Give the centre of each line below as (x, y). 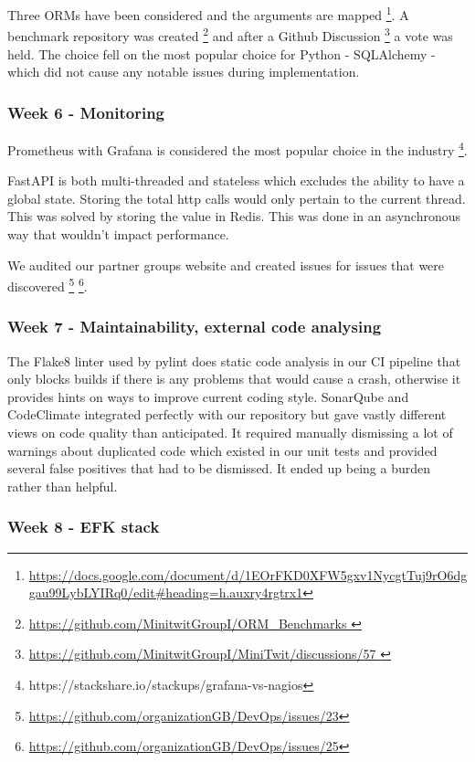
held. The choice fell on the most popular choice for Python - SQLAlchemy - (222, 53)
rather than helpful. (63, 486)
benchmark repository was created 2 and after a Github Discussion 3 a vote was (230, 34)
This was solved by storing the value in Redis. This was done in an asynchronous (234, 216)
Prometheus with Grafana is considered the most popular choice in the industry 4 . (237, 148)
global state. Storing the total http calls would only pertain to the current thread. (237, 198)
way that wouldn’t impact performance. (118, 233)
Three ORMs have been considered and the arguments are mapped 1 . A (208, 13)
